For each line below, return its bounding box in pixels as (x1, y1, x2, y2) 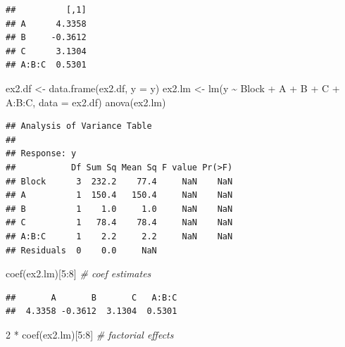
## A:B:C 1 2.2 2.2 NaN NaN (6, 231, 233, 241)
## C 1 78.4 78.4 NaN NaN (6, 217, 233, 228)
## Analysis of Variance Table (6, 121, 152, 132)
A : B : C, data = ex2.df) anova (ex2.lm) (6, 94, 166, 109)
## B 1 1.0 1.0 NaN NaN (6, 203, 233, 214)
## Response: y (6, 149, 77, 159)
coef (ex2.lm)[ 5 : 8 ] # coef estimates (6, 266, 151, 281)
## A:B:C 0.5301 (6, 60, 87, 70)
